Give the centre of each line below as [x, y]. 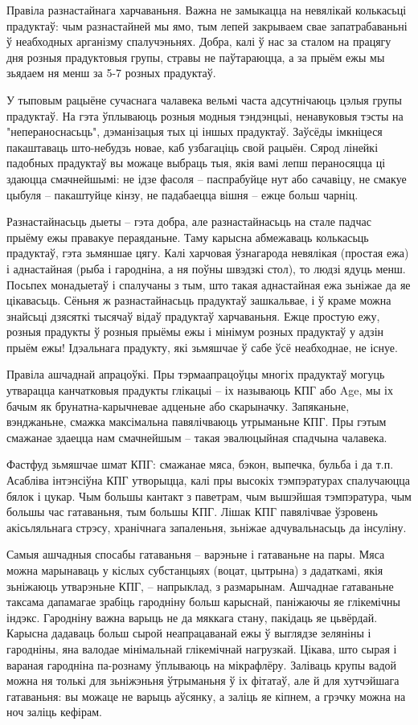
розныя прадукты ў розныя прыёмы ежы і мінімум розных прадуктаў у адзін [195, 332]
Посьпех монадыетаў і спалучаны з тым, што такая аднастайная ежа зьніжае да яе [209, 284]
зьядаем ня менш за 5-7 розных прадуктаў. [111, 73]
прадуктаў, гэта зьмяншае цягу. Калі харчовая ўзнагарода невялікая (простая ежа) [208, 253]
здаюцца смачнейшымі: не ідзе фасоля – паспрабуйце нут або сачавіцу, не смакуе [207, 178]
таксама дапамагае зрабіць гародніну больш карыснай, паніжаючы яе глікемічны [203, 602]
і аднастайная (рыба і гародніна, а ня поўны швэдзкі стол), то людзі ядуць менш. [206, 268]
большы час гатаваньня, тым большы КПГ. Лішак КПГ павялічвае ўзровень [192, 512]
